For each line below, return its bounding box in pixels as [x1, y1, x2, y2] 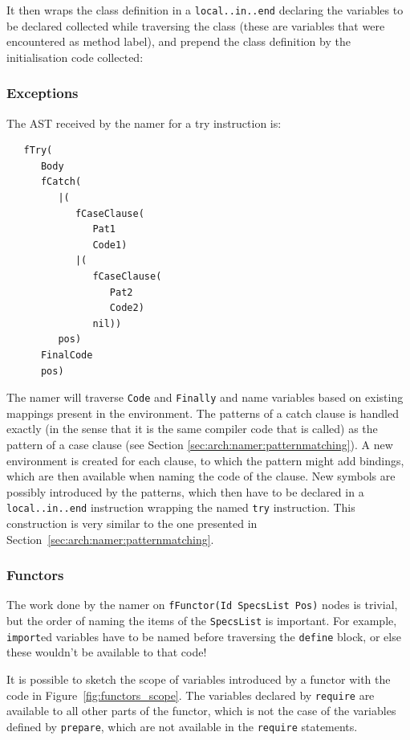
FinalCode [40, 349, 93, 361]
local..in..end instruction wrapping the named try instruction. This [6, 499, 355, 516]
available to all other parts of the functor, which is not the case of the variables [6, 702, 396, 719]
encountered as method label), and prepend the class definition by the [6, 33, 351, 50]
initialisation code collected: [6, 48, 144, 65]
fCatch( [40, 176, 82, 188]
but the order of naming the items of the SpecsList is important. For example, [6, 612, 397, 629]
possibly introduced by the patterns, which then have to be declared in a [6, 483, 364, 500]
